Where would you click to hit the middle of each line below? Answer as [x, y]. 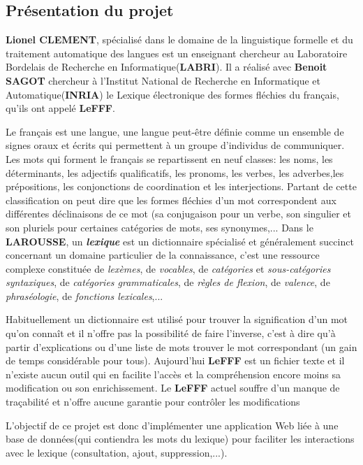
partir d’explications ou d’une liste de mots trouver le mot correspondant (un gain [181, 346]
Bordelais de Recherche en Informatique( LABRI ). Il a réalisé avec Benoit [166, 67]
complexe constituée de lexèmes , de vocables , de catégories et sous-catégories [168, 268]
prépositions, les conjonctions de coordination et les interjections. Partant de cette [181, 186]
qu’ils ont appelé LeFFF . [60, 108]
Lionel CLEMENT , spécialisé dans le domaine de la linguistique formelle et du [179, 40]
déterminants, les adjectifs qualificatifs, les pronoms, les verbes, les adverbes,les [175, 172]
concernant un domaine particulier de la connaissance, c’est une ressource [163, 255]
